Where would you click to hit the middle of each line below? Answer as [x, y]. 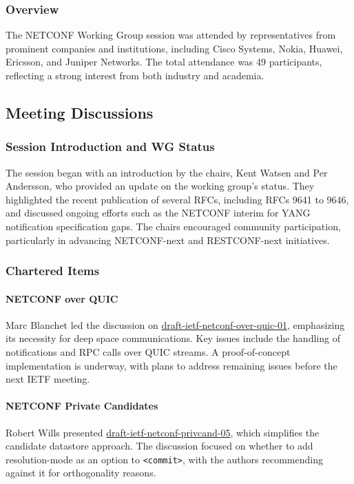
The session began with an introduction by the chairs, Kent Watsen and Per [167, 172]
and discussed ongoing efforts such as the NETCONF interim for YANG [158, 213]
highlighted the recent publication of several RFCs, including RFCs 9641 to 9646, [177, 199]
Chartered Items [53, 271]
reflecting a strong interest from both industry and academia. [135, 75]
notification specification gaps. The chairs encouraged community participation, [173, 226]
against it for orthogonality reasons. [81, 473]
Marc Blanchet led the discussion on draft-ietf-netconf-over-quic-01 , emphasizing [175, 324]
